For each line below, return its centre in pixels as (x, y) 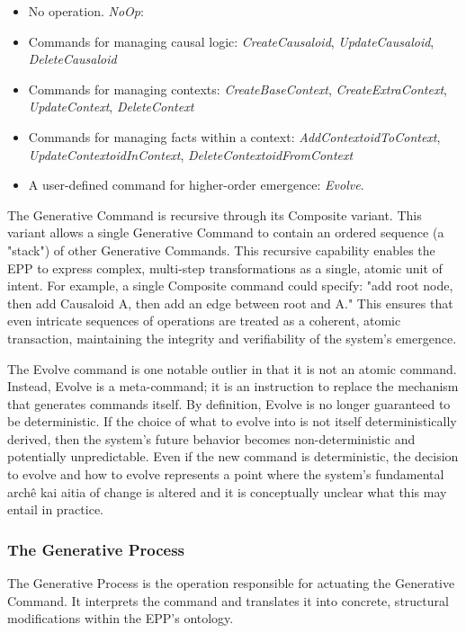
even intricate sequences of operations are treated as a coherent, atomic (204, 321)
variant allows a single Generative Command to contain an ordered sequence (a (226, 232)
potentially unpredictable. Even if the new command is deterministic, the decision (233, 456)
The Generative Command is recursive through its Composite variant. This (215, 214)
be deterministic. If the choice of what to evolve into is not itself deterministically (232, 421)
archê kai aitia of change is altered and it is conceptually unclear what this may (227, 491)
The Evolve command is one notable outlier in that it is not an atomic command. (232, 368)
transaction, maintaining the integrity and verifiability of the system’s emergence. (232, 338)
